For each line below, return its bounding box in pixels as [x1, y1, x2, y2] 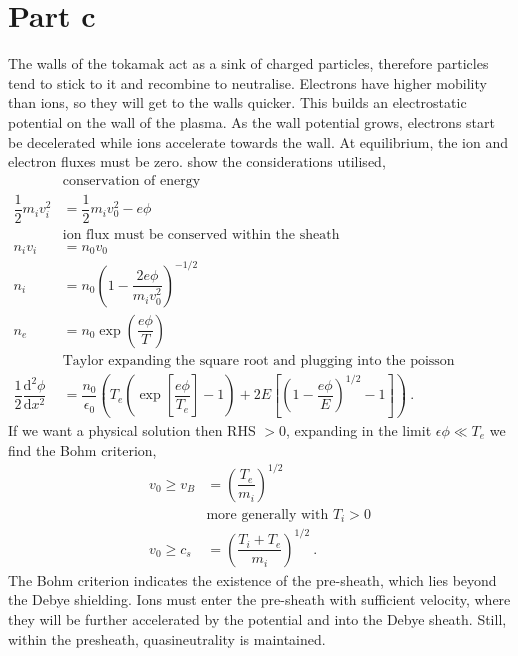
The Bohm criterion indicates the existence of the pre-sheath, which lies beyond [8, 569, 497, 590]
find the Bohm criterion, [8, 439, 157, 460]
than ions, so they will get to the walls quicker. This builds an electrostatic [8, 92, 467, 113]
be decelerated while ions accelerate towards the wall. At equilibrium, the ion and [8, 131, 509, 152]
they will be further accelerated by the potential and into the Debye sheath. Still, [8, 608, 507, 629]
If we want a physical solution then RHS [8, 420, 256, 441]
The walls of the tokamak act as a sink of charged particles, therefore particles [8, 53, 489, 74]
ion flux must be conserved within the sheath [62, 227, 340, 242]
